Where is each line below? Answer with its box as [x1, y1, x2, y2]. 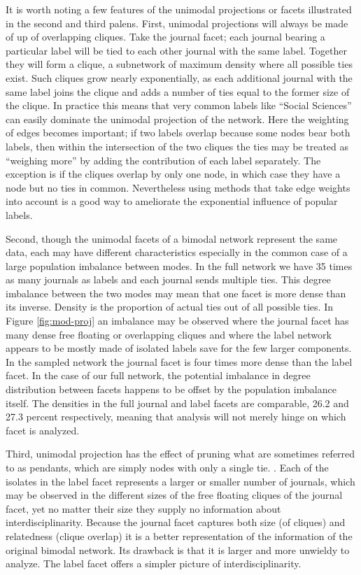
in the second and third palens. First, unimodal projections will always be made [6, 15, 348, 30]
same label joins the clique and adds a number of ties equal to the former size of [6, 84, 350, 99]
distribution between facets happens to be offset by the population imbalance [6, 382, 337, 397]
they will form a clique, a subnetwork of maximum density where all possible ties [6, 57, 353, 71]
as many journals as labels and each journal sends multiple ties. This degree [6, 272, 331, 287]
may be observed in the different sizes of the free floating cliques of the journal [6, 488, 343, 502]
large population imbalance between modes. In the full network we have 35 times [6, 258, 353, 273]
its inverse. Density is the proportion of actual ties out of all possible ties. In [6, 299, 333, 314]
